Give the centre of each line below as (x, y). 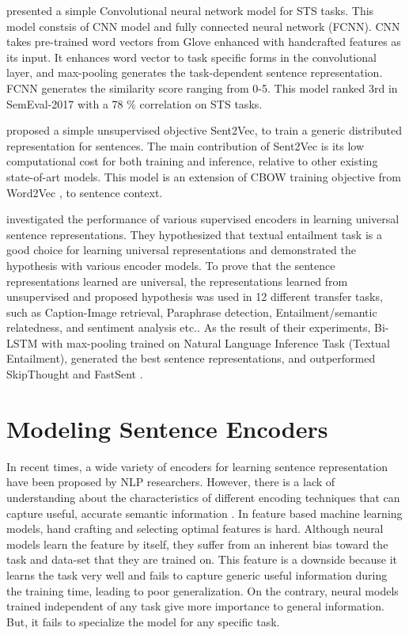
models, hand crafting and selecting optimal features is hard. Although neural (195, 529)
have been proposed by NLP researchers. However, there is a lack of (171, 482)
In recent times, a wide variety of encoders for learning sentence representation (197, 466)
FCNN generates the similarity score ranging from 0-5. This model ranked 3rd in (202, 87)
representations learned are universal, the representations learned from (177, 281)
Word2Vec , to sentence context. (85, 192)
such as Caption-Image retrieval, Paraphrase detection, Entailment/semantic (192, 312)
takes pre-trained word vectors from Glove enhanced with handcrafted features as (204, 42)
